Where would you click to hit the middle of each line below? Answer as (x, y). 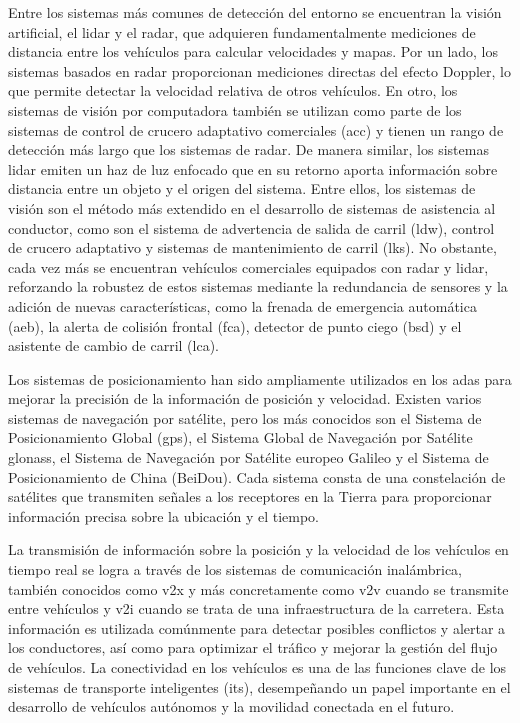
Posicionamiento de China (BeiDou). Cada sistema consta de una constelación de (257, 476)
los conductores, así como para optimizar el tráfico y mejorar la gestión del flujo (253, 647)
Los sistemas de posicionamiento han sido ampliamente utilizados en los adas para (260, 378)
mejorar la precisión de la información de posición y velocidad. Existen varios (245, 398)
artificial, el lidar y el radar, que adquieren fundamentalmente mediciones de (242, 31)
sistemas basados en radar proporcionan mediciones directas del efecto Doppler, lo (260, 70)
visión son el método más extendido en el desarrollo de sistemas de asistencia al (252, 207)
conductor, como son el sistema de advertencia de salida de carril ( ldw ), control (251, 227)
